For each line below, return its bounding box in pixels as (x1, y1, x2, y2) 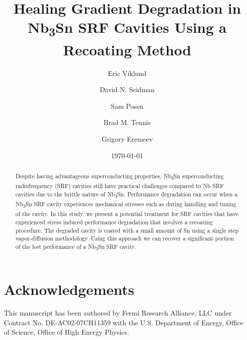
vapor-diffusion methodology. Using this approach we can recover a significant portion (15, 234, 234, 243)
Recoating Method (63, 39, 191, 59)
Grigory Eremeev (101, 133, 153, 144)
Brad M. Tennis (103, 117, 151, 127)
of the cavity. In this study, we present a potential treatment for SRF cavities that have (15, 210, 239, 218)
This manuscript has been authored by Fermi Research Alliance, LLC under (4, 308, 232, 318)
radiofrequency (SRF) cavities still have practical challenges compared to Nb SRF (15, 182, 224, 190)
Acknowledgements (4, 279, 135, 299)
